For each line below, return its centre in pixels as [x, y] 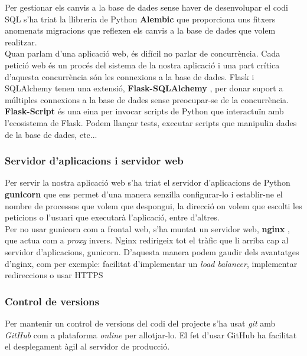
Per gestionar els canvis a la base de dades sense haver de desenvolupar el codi [147, 7]
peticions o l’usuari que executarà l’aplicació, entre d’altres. [112, 217]
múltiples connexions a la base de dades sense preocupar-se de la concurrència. [147, 99]
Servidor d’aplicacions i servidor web [94, 161]
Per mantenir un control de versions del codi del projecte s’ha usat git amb [140, 323]
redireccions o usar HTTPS [54, 275]
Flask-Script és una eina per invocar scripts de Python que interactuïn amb [144, 111]
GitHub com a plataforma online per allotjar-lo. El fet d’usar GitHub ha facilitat [151, 334]
